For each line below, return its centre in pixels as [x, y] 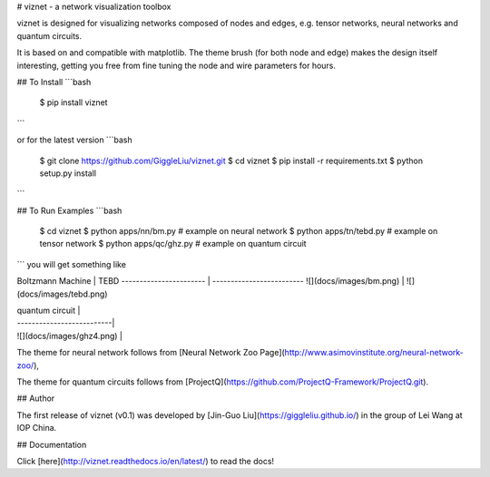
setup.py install [68, 173]
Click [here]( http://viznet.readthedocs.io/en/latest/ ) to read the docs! [146, 461]
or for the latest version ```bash [74, 140]
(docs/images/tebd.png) [62, 294]
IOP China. [37, 428]
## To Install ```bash [54, 82]
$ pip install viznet [73, 102]
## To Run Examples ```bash [69, 210]
